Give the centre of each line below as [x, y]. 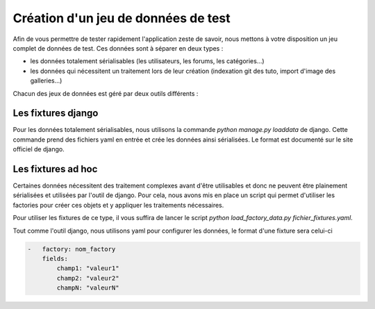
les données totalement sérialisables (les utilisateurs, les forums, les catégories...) [147, 61]
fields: [55, 259]
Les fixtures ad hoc [55, 169]
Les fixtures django [56, 114]
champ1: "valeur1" [88, 268]
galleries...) [46, 81]
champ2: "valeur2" [88, 278]
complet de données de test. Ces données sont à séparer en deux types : [118, 48]
